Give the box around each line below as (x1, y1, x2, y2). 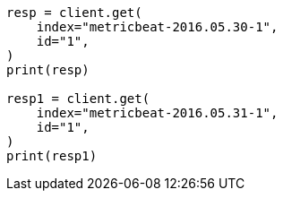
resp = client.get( (6, 5, 142, 20)
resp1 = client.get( (6, 91, 150, 106)
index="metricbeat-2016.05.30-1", (36, 20, 279, 34)
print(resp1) (6, 149, 98, 163)
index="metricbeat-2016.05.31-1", (36, 106, 279, 120)
